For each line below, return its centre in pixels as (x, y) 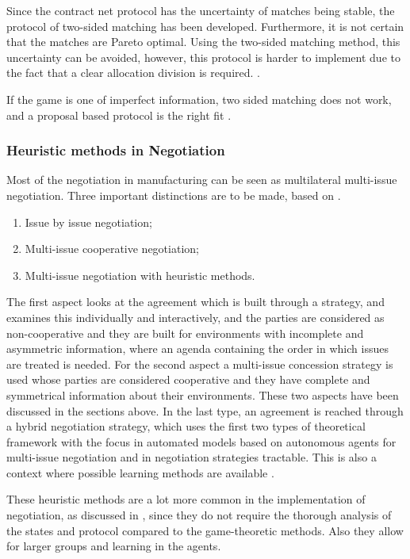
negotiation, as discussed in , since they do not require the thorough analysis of (199, 515)
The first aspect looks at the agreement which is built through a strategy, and (195, 302)
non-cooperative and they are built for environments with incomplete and (185, 333)
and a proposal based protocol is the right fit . (119, 115)
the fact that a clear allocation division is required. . (133, 73)
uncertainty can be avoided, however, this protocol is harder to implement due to (203, 57)
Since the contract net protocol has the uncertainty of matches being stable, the (201, 10)
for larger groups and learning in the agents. (114, 546)
